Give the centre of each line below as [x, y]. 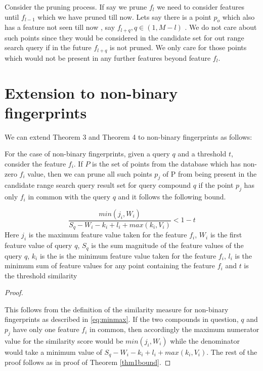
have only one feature [46, 329]
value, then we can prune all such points [90, 173]
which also [238, 16]
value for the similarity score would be [64, 340]
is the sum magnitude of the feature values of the [167, 245]
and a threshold [202, 154]
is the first [226, 235]
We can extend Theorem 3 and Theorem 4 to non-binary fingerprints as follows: [128, 136]
